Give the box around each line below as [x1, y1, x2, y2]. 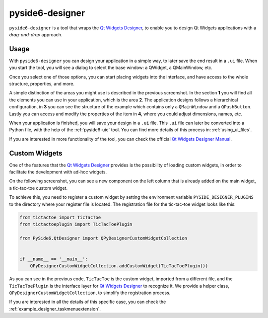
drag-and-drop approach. [9, 31, 63, 37]
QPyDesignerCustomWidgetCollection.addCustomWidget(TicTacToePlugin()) [30, 263, 208, 269]
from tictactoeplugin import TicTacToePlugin [19, 221, 133, 227]
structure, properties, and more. [9, 81, 74, 87]
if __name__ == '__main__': [19, 256, 88, 262]
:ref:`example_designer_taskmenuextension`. [9, 306, 101, 312]
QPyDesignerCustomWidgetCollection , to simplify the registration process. [9, 290, 171, 296]
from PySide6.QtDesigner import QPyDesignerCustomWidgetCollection [19, 235, 188, 241]
